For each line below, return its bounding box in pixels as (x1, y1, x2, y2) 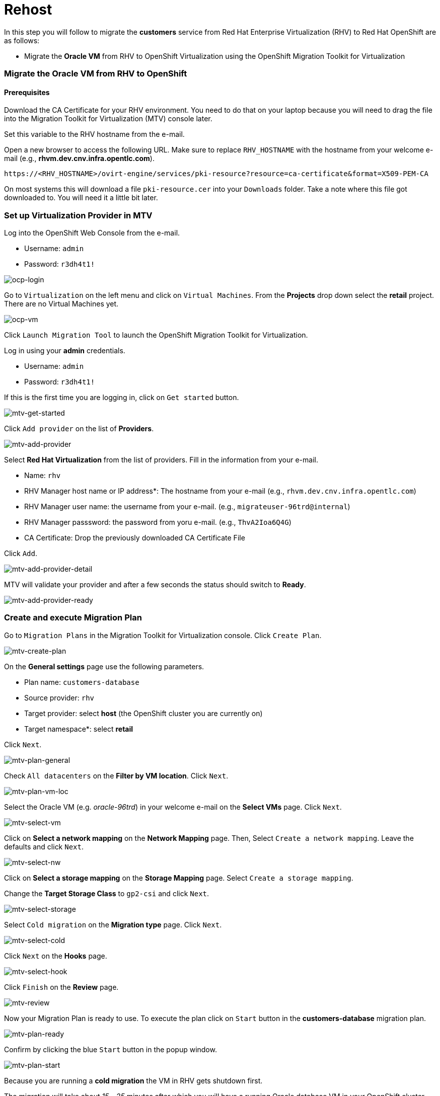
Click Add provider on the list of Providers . (4, 424, 154, 433)
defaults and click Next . (4, 842, 84, 851)
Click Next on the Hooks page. (4, 951, 107, 960)
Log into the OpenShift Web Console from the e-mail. (4, 228, 180, 238)
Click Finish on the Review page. (4, 982, 119, 991)
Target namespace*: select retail (24, 724, 133, 733)
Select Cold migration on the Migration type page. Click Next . (4, 920, 222, 929)
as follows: (4, 36, 40, 45)
